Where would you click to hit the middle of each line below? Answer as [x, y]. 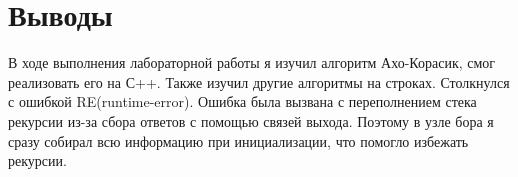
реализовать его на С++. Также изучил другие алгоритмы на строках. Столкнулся [259, 81]
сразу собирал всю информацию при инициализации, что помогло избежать [238, 140]
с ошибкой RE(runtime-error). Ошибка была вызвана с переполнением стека [242, 101]
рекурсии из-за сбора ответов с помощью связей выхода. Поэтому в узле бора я [251, 120]
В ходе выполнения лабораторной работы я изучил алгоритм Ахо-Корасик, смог [252, 62]
